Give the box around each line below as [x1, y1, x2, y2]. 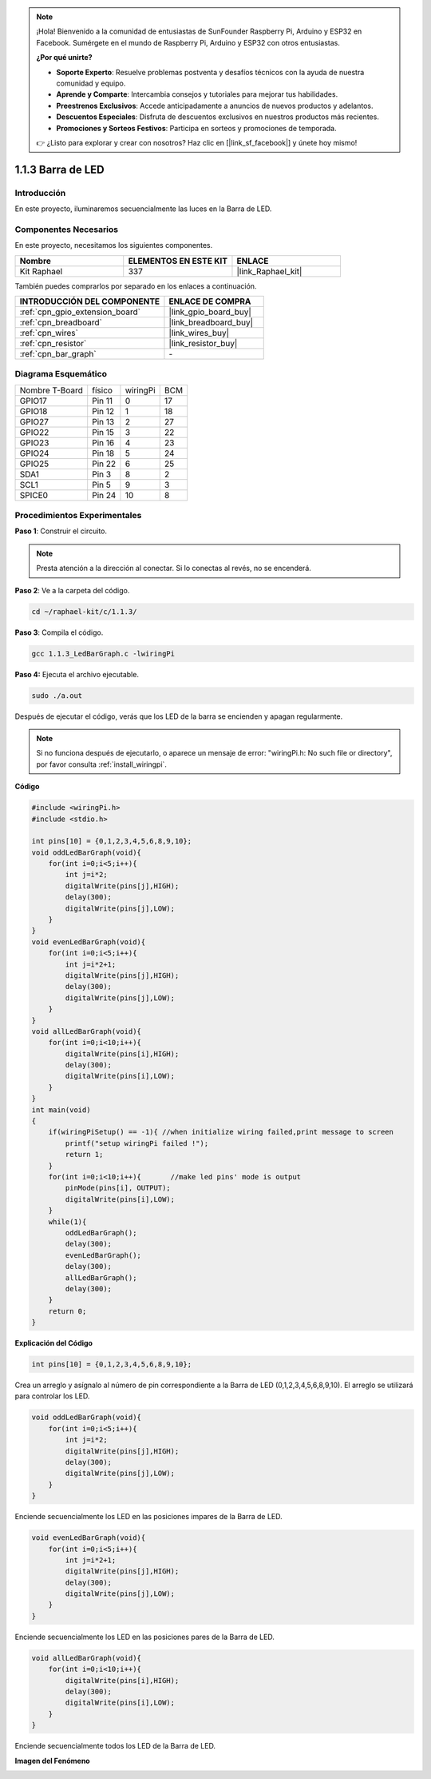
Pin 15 [92, 426, 115, 437]
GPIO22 [19, 426, 49, 437]
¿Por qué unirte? [36, 53, 93, 62]
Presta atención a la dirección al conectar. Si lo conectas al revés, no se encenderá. [36, 564, 311, 573]
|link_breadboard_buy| [168, 317, 254, 328]
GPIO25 [19, 458, 49, 469]
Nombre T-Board [19, 385, 84, 396]
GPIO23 [19, 437, 49, 448]
